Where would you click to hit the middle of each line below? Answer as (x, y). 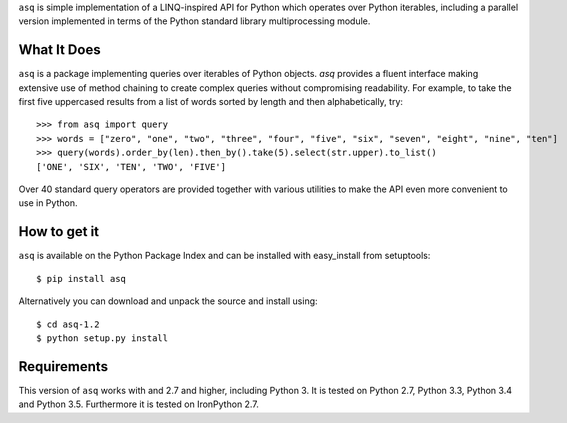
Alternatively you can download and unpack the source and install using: (168, 301)
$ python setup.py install (102, 338)
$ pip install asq (81, 278)
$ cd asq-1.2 (68, 324)
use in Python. (48, 203)
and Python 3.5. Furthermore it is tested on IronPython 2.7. (138, 404)
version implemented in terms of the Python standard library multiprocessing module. (194, 21)
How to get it (59, 231)
